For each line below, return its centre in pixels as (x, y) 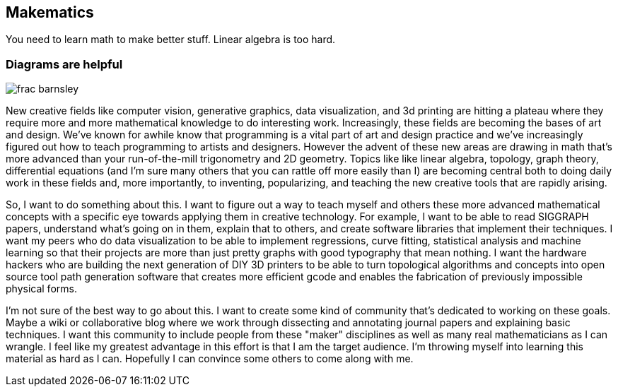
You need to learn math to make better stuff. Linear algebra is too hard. (171, 40)
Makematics (50, 12)
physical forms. (41, 289)
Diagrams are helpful (64, 64)
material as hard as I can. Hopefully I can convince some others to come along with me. (210, 359)
